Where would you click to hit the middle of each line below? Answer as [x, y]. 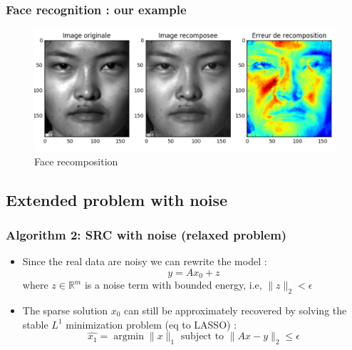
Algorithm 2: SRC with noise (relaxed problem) [146, 234]
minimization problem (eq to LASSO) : [151, 324]
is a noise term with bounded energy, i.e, [173, 285]
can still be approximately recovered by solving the [235, 310]
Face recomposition [76, 161]
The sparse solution [65, 310]
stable [35, 324]
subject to [202, 337]
